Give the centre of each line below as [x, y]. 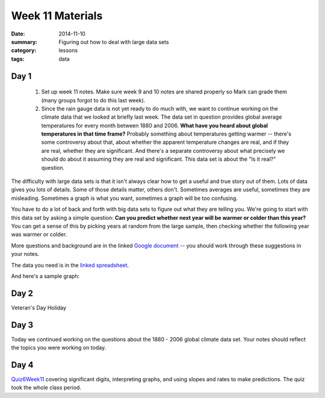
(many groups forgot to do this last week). [93, 100]
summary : [24, 42]
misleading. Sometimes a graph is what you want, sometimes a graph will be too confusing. [124, 198]
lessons [68, 51]
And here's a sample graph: [45, 276]
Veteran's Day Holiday [39, 308]
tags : [18, 59]
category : [24, 51]
